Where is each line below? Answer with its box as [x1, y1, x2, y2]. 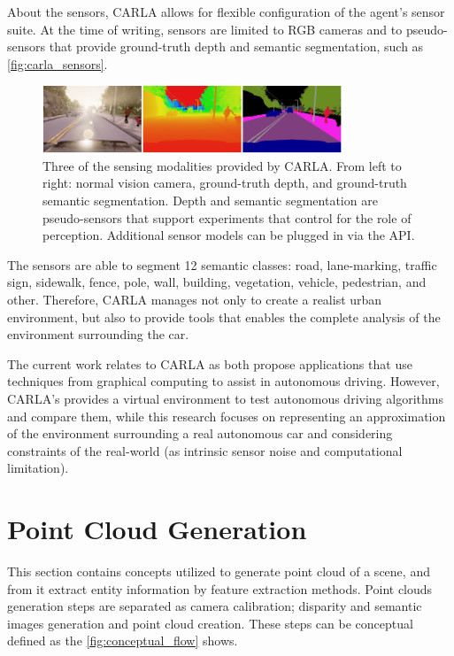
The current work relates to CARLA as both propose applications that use [7, 354, 412, 373]
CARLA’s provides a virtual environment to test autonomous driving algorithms [7, 389, 443, 407]
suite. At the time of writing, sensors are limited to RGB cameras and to [7, 19, 403, 38]
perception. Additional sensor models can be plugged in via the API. [42, 226, 415, 244]
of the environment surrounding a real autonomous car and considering [7, 424, 393, 443]
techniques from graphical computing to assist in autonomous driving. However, [7, 372, 440, 390]
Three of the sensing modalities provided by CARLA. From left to [42, 156, 402, 174]
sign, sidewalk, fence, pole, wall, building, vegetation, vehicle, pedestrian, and [7, 273, 427, 291]
